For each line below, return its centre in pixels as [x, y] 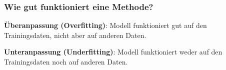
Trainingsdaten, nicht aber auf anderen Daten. [75, 35]
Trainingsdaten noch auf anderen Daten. [66, 61]
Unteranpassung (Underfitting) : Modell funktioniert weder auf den [113, 52]
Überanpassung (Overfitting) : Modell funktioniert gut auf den [105, 25]
